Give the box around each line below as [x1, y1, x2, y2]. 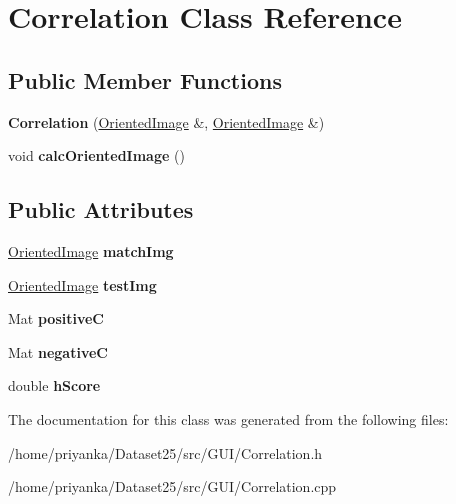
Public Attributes [8, 194, 194, 225]
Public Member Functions [8, 64, 282, 95]
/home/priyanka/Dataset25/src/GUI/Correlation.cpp [8, 476, 337, 497]
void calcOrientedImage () [8, 145, 185, 166]
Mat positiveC [8, 308, 105, 329]
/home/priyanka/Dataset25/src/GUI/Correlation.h [8, 442, 323, 463]
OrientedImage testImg [8, 274, 157, 295]
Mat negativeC [8, 341, 108, 362]
